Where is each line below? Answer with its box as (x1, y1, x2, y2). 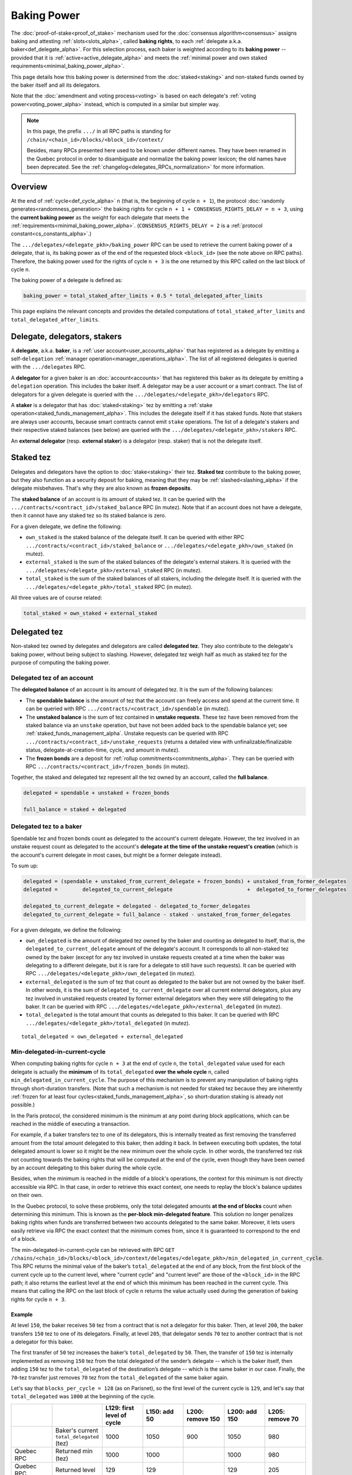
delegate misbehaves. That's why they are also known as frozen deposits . (11, 484, 192, 492)
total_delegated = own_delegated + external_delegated (21, 1033, 183, 1040)
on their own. (11, 1192, 44, 1199)
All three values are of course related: (11, 594, 103, 601)
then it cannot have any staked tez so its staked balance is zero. (11, 512, 166, 519)
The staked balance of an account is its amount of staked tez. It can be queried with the (11, 496, 226, 503)
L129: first (105, 1404, 134, 1412)
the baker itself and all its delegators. (11, 81, 101, 88)
